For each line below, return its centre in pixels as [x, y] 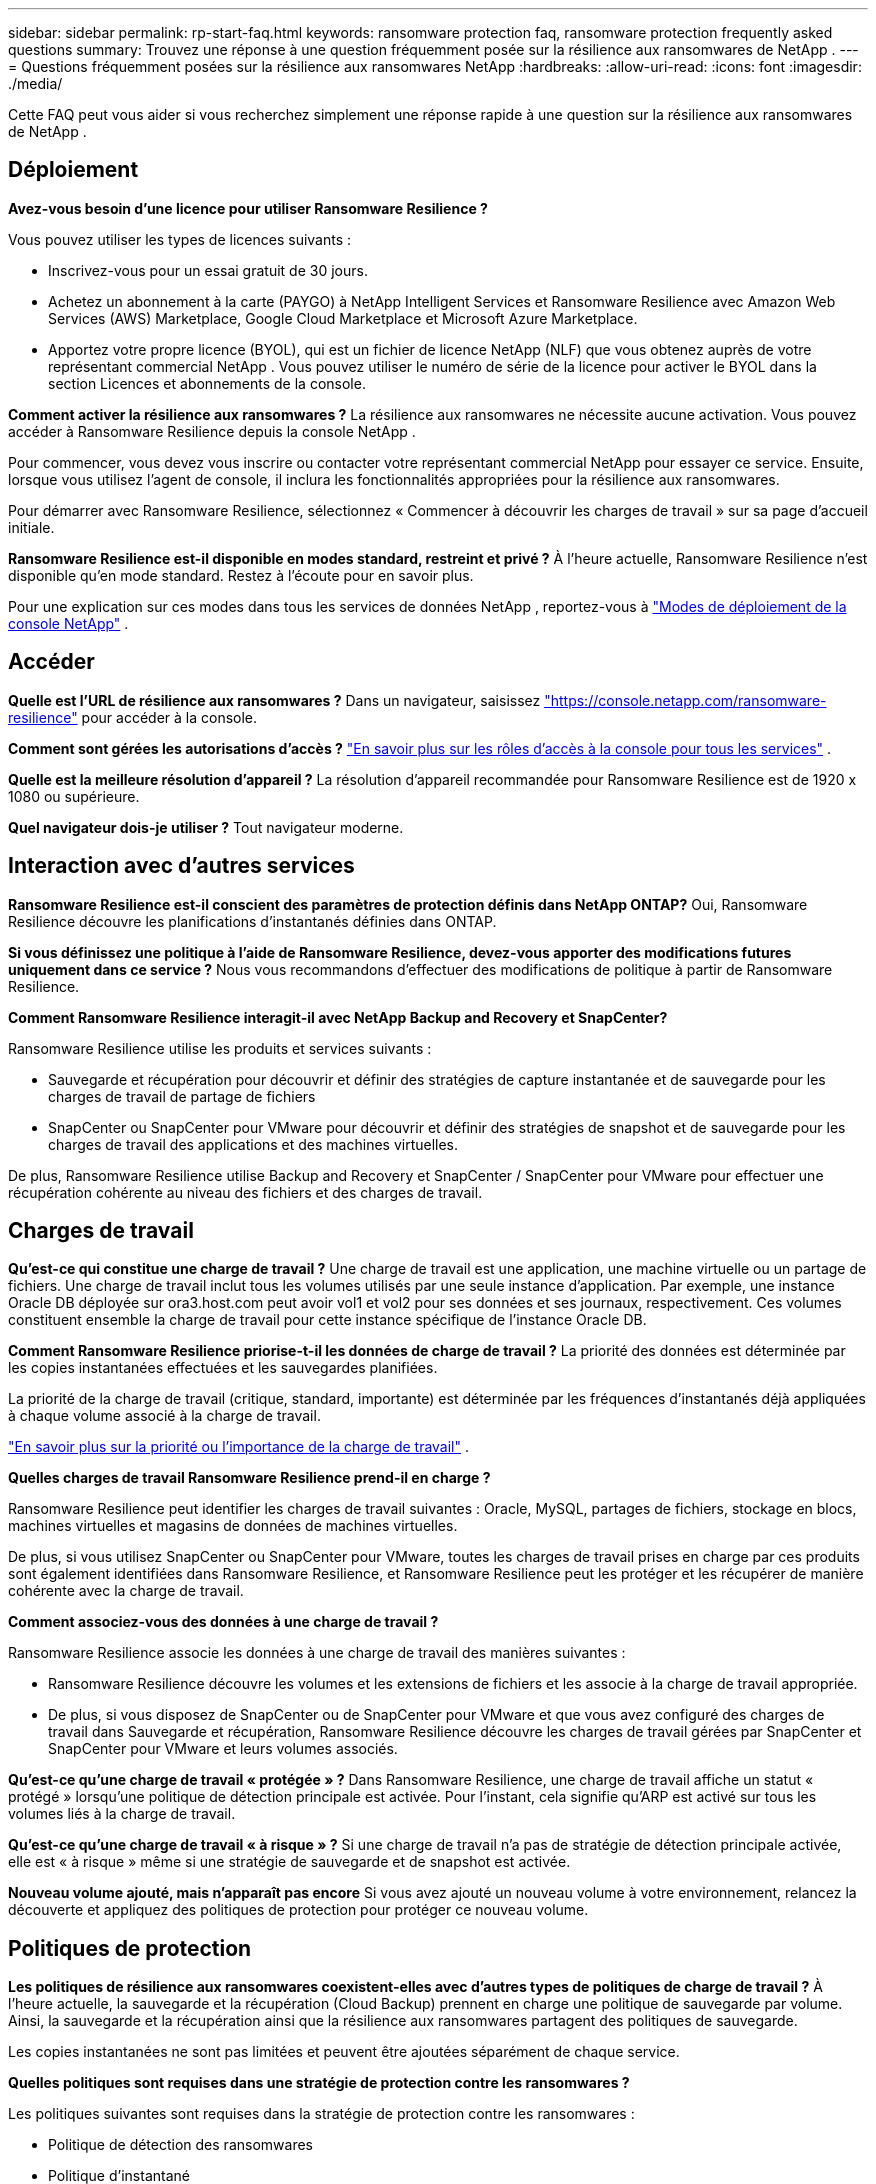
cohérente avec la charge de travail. [126, 1591]
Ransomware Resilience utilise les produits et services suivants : [220, 1048]
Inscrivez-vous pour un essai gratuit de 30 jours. [208, 270]
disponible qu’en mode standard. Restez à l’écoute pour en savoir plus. [241, 575]
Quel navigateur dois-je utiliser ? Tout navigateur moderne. [206, 827]
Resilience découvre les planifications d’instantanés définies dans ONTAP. [252, 921]
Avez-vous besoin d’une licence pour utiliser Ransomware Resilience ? [248, 208]
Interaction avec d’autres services [181, 866]
